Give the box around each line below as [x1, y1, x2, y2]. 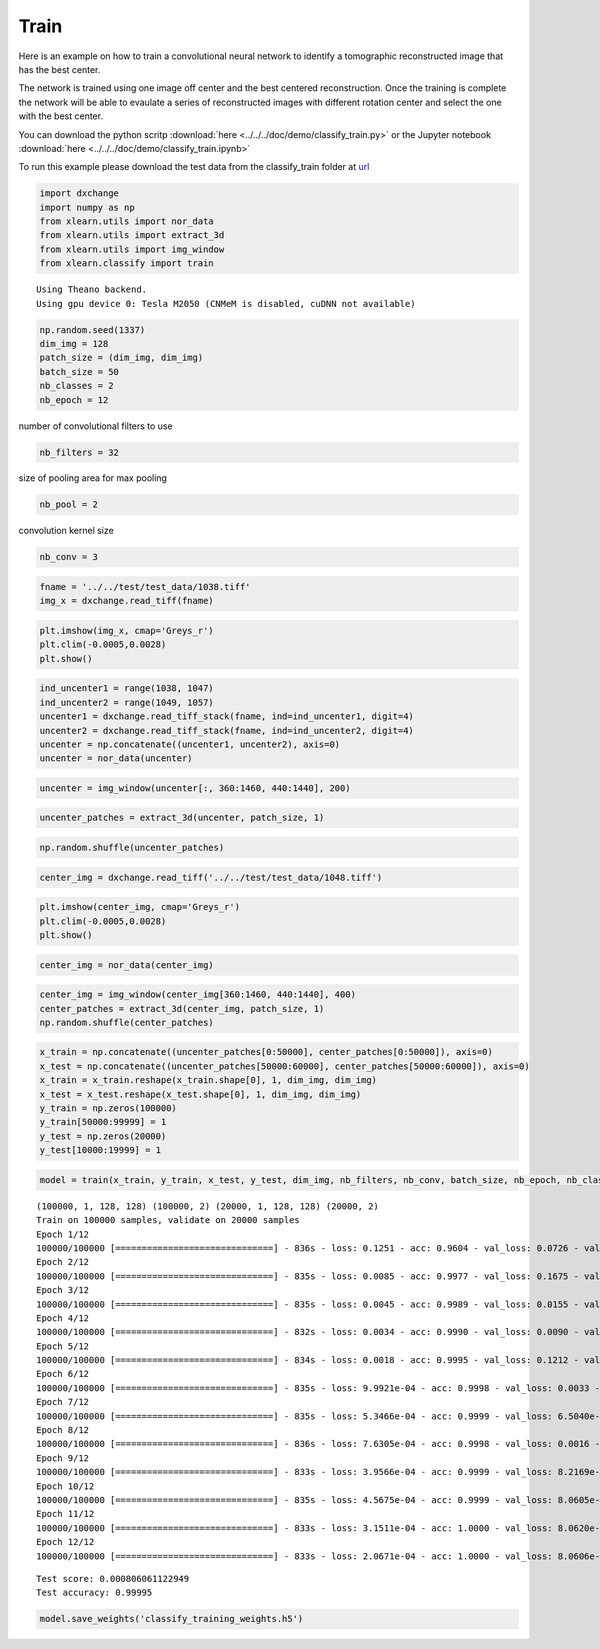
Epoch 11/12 [36, 1508, 95, 1520]
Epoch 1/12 [36, 1228, 90, 1240]
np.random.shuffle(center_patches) [39, 1016, 214, 1028]
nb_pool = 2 [39, 499, 99, 510]
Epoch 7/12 [36, 1396, 90, 1408]
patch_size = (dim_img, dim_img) [39, 352, 204, 364]
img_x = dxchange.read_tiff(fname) [39, 595, 214, 607]
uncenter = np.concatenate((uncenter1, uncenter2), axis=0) [39, 738, 341, 750]
